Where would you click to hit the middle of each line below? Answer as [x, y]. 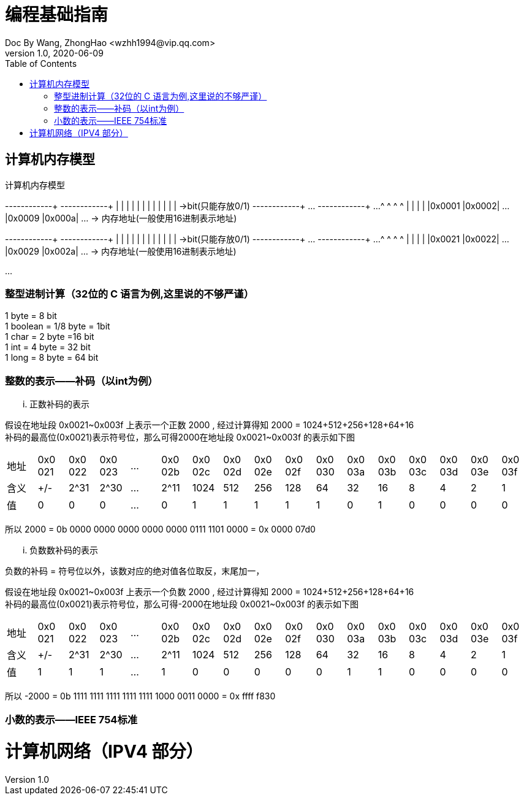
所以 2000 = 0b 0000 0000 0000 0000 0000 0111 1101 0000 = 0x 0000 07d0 [160, 529]
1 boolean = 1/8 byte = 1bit [58, 326]
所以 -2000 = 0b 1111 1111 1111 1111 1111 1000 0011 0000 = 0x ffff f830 [140, 696]
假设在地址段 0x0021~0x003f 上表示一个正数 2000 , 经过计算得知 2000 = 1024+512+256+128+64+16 [210, 425]
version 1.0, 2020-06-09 [54, 53]
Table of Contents [41, 63]
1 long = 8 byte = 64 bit [52, 358]
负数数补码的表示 [64, 550]
